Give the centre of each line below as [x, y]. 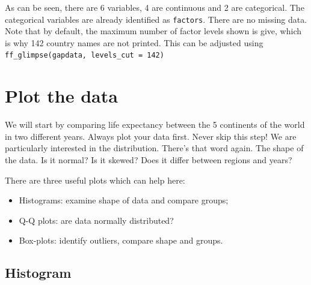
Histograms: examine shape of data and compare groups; [124, 200]
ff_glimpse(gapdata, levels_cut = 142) [85, 55]
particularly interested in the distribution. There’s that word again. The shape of [154, 148]
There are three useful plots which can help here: [95, 180]
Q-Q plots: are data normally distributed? [96, 220]
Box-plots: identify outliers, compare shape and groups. [121, 240]
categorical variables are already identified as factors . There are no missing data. [156, 19]
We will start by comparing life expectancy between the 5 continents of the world [155, 124]
